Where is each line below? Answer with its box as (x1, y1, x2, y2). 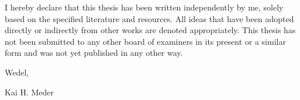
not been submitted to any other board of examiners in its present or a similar (5, 35, 286, 47)
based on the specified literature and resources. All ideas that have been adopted (5, 12, 294, 24)
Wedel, (5, 66, 29, 78)
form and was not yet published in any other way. (5, 47, 183, 59)
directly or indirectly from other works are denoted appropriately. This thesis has (5, 24, 296, 36)
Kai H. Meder (5, 85, 54, 98)
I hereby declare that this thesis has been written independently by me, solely (5, 1, 284, 13)
